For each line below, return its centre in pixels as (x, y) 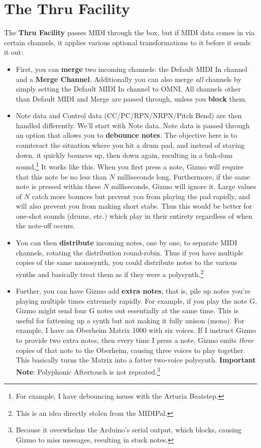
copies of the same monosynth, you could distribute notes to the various (126, 262)
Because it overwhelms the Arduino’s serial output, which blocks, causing (128, 430)
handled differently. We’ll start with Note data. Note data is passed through (133, 125)
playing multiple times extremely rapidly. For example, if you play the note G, (136, 300)
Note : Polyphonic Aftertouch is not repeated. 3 (88, 371)
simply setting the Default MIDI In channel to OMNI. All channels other (128, 89)
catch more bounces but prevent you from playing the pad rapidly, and (141, 196)
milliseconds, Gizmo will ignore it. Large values (184, 186)
